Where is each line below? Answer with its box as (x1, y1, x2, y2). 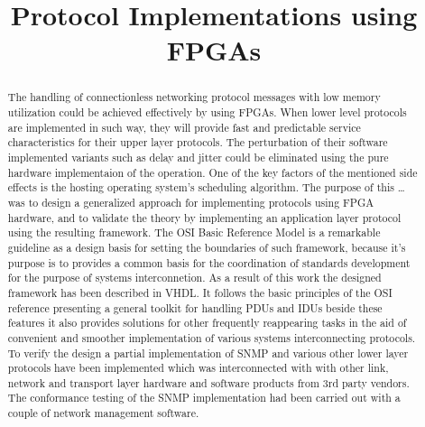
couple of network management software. (7, 405, 199, 421)
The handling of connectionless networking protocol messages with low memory (7, 89, 381, 105)
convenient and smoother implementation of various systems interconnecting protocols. (7, 330, 416, 345)
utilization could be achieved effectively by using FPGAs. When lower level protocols (7, 105, 407, 120)
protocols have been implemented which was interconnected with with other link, (7, 360, 389, 376)
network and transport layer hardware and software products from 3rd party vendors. (7, 375, 410, 390)
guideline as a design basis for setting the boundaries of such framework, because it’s (7, 239, 406, 255)
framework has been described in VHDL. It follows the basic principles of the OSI (7, 284, 393, 300)
